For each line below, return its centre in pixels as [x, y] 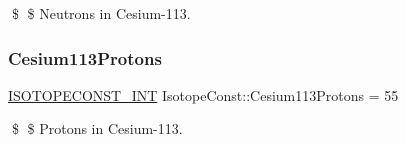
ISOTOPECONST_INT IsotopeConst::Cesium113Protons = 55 [203, 94]
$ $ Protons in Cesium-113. [97, 128]
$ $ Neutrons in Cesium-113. [101, 13]
